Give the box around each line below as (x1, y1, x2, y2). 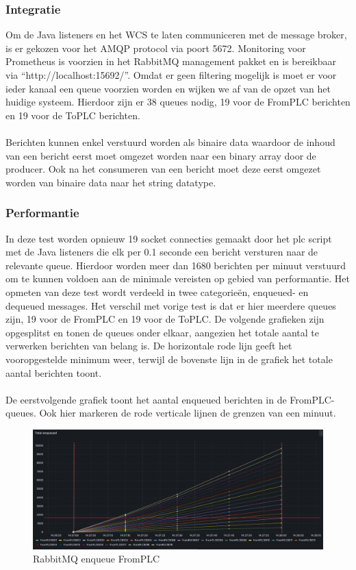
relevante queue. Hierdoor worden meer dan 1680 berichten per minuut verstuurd (5, 258, 346, 272)
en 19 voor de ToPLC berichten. (5, 108, 140, 122)
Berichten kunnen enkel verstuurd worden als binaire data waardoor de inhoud (5, 134, 335, 149)
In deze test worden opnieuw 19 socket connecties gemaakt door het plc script (5, 231, 332, 245)
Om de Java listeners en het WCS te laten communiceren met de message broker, (5, 27, 347, 42)
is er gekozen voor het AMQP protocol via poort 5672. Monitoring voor (5, 40, 306, 55)
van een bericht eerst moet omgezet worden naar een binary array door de (5, 148, 316, 162)
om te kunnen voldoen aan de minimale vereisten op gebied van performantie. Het (5, 271, 351, 286)
